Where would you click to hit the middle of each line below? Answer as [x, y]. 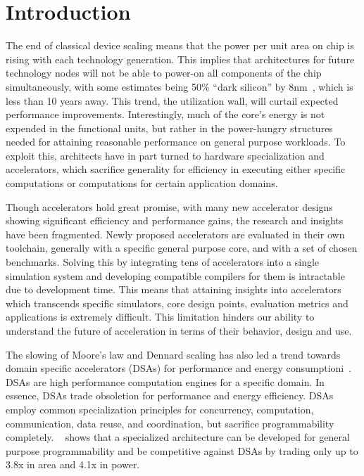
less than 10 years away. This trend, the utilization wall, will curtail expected [172, 100]
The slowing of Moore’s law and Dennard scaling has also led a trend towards [173, 354]
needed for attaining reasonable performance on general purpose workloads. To [176, 142]
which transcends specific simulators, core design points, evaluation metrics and [177, 303]
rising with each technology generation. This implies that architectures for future [180, 59]
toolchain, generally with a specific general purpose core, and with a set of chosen [182, 248]
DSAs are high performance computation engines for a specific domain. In [165, 381]
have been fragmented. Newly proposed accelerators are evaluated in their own [175, 234]
